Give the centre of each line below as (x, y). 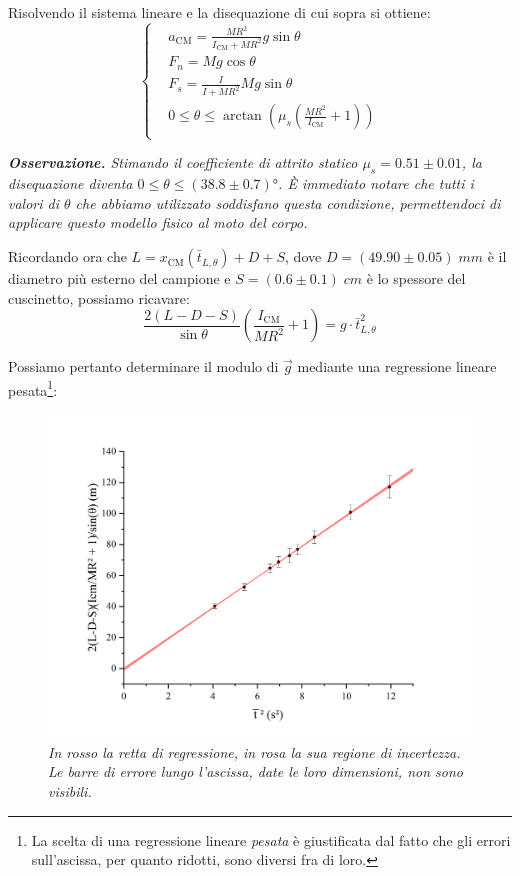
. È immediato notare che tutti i (376, 183)
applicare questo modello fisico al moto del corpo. (158, 222)
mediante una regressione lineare (397, 366)
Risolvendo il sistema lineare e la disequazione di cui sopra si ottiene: (219, 12)
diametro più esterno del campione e (119, 278)
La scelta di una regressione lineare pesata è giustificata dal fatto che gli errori (271, 839)
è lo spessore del (416, 278)
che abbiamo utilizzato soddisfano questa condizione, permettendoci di (288, 202)
